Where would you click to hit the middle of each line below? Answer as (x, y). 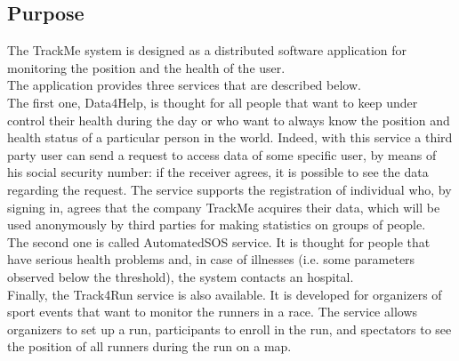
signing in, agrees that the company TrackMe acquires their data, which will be (224, 207)
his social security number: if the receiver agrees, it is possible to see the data (218, 172)
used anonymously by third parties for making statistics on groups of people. (217, 225)
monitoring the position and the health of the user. (146, 67)
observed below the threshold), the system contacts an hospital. (181, 276)
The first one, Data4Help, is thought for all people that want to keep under (213, 102)
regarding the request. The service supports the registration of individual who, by (229, 189)
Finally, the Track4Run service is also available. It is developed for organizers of (225, 294)
